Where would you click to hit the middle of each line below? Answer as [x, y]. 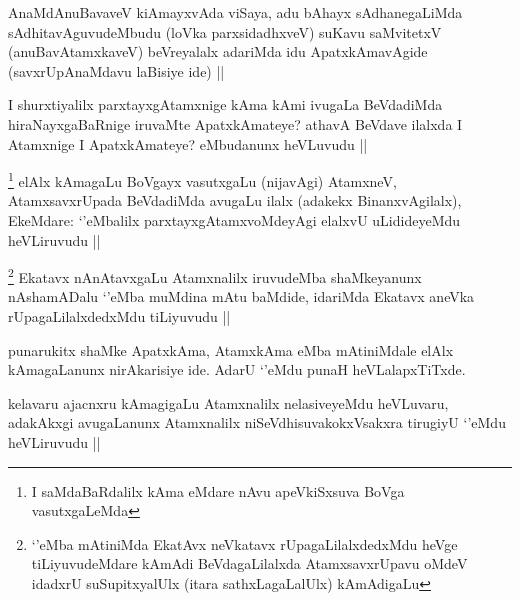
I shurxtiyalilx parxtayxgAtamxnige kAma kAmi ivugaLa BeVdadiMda [225, 104]
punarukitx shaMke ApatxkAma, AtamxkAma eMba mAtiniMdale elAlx [231, 349]
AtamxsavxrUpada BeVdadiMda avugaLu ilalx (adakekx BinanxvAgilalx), [235, 200]
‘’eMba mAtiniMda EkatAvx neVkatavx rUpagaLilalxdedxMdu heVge [244, 543]
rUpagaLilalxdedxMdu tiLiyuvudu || [119, 316]
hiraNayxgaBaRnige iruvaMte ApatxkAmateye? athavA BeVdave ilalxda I [235, 123]
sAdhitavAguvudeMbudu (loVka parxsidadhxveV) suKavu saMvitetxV [225, 31]
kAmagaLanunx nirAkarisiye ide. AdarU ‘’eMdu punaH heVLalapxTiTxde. [237, 369]
